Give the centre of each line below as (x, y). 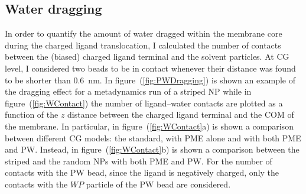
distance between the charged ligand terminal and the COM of (181, 114)
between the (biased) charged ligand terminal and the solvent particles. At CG (147, 56)
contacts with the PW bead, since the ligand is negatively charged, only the (142, 172)
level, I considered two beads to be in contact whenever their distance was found (150, 68)
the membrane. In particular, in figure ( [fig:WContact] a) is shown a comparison (149, 126)
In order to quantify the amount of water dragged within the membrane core (144, 33)
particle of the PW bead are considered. (158, 184)
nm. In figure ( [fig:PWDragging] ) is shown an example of (192, 80)
